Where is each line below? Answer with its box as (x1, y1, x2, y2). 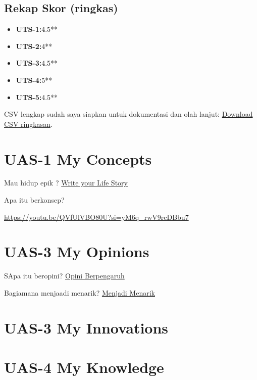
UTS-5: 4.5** (16, 91, 58, 102)
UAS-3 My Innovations (4, 317, 169, 338)
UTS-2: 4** (16, 40, 53, 51)
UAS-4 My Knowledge (4, 357, 164, 377)
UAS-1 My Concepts (4, 148, 152, 169)
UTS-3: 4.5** (16, 58, 58, 68)
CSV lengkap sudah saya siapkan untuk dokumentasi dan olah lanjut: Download (4, 109, 253, 119)
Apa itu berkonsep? (4, 195, 65, 205)
